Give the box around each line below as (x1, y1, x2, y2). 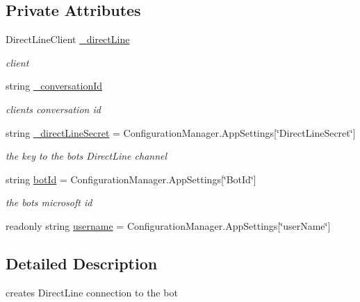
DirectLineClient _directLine (6, 32, 130, 47)
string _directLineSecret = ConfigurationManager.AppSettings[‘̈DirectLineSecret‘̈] (6, 125, 356, 140)
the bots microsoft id (6, 195, 92, 210)
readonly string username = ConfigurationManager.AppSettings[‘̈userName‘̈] (6, 218, 331, 233)
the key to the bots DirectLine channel (6, 149, 167, 163)
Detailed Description (6, 252, 158, 274)
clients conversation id (6, 101, 101, 116)
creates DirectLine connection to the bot (6, 285, 178, 299)
